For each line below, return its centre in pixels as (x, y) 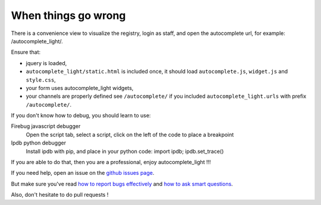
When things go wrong (68, 15)
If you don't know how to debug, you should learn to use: (81, 116)
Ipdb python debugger (39, 143)
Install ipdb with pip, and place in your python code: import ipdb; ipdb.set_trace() (125, 151)
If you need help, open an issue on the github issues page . (83, 173)
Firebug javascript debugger (46, 126)
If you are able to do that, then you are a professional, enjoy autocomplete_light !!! (111, 162)
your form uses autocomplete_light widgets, (80, 88)
